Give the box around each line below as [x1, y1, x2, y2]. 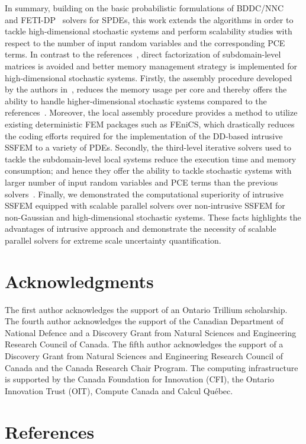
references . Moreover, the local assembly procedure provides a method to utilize [5, 106, 298, 119]
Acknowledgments [5, 269, 154, 293]
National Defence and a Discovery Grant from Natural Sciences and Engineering [5, 326, 297, 338]
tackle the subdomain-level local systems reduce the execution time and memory [5, 152, 297, 165]
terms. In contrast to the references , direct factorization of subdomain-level [5, 48, 281, 60]
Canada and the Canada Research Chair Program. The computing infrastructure [5, 361, 298, 373]
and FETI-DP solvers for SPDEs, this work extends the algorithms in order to [5, 13, 294, 25]
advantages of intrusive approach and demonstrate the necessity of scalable [5, 222, 276, 235]
